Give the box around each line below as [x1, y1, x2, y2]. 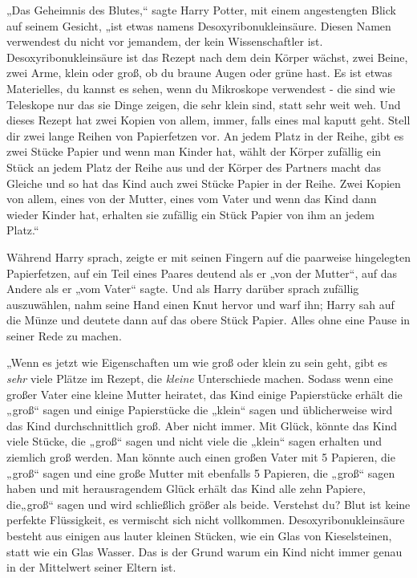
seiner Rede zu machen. [6, 327, 122, 344]
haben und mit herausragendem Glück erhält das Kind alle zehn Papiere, [6, 480, 366, 497]
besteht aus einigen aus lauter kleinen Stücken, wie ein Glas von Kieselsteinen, [6, 527, 392, 543]
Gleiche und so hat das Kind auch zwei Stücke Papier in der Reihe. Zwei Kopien [6, 174, 401, 191]
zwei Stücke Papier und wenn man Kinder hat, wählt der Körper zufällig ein [6, 143, 382, 160]
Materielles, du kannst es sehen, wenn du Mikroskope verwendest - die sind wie [6, 79, 395, 96]
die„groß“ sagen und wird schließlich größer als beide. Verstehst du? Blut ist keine [6, 495, 411, 512]
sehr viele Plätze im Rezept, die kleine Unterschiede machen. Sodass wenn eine [6, 370, 394, 387]
